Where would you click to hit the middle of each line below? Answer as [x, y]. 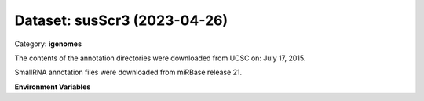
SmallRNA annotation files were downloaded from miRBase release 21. [128, 72]
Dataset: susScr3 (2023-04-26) [121, 20]
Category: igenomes [48, 44]
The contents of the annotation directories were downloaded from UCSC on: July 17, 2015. [160, 58]
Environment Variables [53, 87]
